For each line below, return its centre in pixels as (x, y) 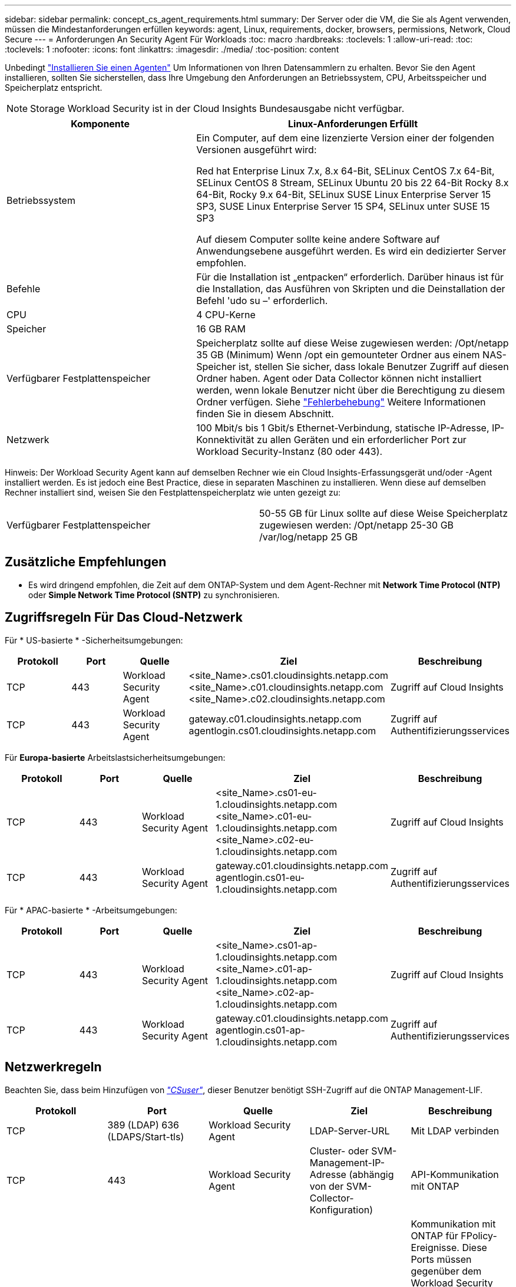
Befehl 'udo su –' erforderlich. (262, 301)
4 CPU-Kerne (226, 315)
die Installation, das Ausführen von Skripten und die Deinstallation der (351, 289)
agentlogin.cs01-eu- (260, 877)
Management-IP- (347, 1162)
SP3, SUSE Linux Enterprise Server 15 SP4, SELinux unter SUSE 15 (343, 206)
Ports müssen (441, 1259)
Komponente (100, 124)
